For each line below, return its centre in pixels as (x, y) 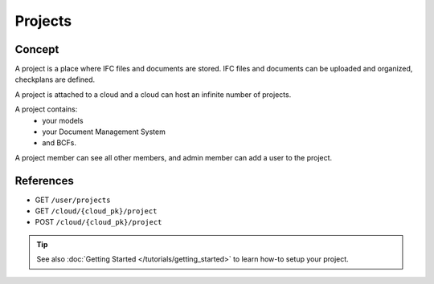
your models (63, 120)
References (44, 181)
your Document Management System (104, 132)
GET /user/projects (73, 200)
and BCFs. (59, 143)
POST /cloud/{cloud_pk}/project (98, 222)
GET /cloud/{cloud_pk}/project (96, 211)
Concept (37, 49)
